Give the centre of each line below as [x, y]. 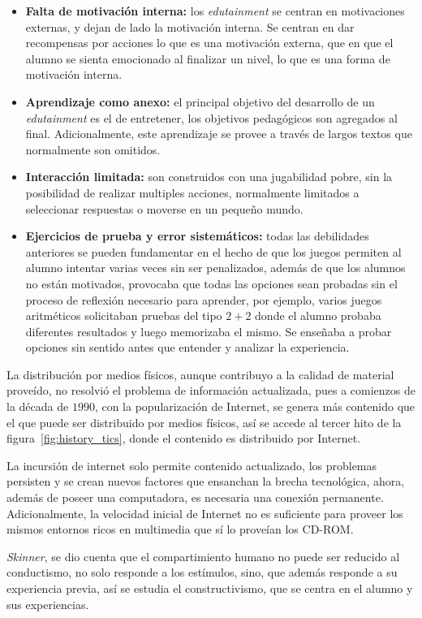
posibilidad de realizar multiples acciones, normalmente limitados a [192, 192]
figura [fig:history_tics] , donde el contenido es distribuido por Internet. [184, 438]
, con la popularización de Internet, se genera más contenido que [255, 406]
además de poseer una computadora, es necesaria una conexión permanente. [195, 497]
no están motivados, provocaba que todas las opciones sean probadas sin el [211, 283]
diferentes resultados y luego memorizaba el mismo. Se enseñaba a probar [209, 331]
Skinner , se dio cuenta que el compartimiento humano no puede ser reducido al [203, 556]
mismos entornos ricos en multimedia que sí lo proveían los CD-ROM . [180, 529]
